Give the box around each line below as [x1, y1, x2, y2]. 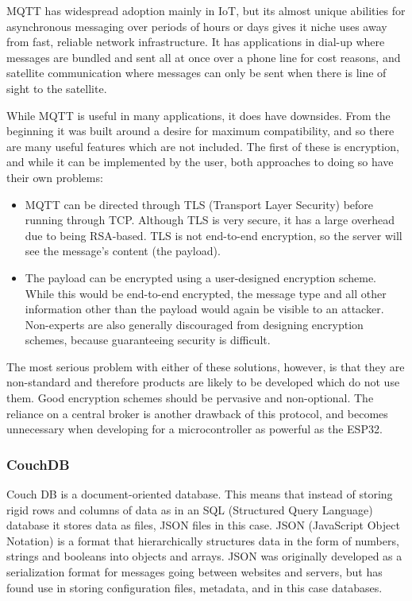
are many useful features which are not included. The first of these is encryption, [6, 138, 399, 154]
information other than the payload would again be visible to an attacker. [25, 300, 384, 317]
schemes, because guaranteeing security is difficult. [25, 332, 271, 348]
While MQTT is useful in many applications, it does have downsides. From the [6, 107, 391, 123]
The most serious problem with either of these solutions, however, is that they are [6, 358, 405, 374]
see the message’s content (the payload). [25, 242, 221, 259]
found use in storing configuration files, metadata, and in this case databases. [6, 579, 383, 595]
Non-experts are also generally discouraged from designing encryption [25, 316, 364, 332]
